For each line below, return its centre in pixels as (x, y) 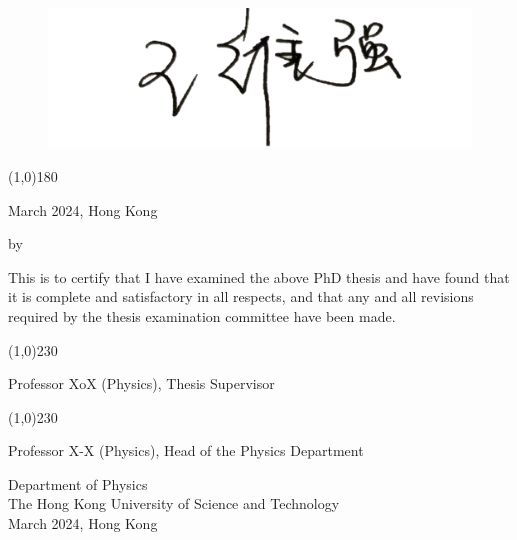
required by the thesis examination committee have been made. (202, 315)
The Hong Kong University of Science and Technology (174, 503)
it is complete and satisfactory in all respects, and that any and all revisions (241, 296)
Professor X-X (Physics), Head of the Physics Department (186, 450)
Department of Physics (78, 483)
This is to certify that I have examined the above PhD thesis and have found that (259, 276)
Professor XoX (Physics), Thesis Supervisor (141, 383)
